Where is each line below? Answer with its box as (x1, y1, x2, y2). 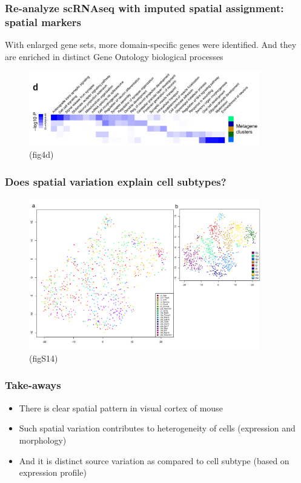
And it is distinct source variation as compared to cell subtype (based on (19, 454, 289, 467)
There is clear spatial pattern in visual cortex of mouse (19, 401, 223, 414)
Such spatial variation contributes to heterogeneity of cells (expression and (19, 422, 296, 434)
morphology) (19, 433, 67, 446)
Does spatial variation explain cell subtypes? (5, 174, 227, 189)
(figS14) (29, 351, 58, 364)
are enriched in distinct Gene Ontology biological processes (5, 50, 223, 62)
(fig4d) (29, 148, 54, 161)
